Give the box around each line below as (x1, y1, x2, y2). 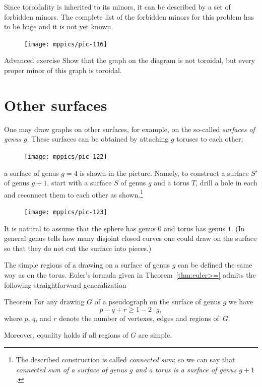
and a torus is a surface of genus (135, 364, 237, 374)
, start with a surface (47, 177, 112, 188)
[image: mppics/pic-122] (24, 153, 107, 160)
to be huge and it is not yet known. (4, 21, 113, 32)
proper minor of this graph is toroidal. (4, 65, 122, 76)
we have (228, 296, 253, 307)
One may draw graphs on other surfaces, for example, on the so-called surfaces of (4, 123, 255, 134)
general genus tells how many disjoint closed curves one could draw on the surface (4, 233, 257, 243)
